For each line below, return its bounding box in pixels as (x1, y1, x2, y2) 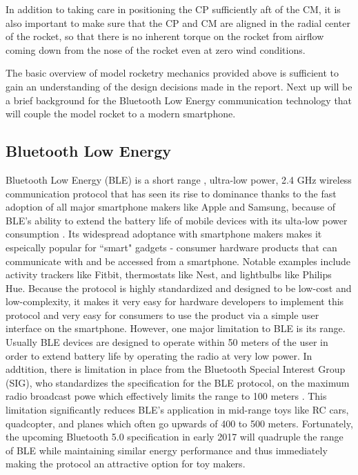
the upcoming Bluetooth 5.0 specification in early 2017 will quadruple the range (6, 429, 344, 444)
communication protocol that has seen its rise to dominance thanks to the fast (6, 186, 337, 200)
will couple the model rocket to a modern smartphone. (6, 106, 236, 121)
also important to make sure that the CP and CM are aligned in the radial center (6, 15, 350, 30)
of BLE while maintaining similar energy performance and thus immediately (6, 443, 328, 457)
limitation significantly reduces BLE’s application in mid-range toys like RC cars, (6, 403, 349, 417)
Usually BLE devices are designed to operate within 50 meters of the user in (6, 335, 328, 349)
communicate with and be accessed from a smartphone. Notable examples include (6, 253, 351, 268)
